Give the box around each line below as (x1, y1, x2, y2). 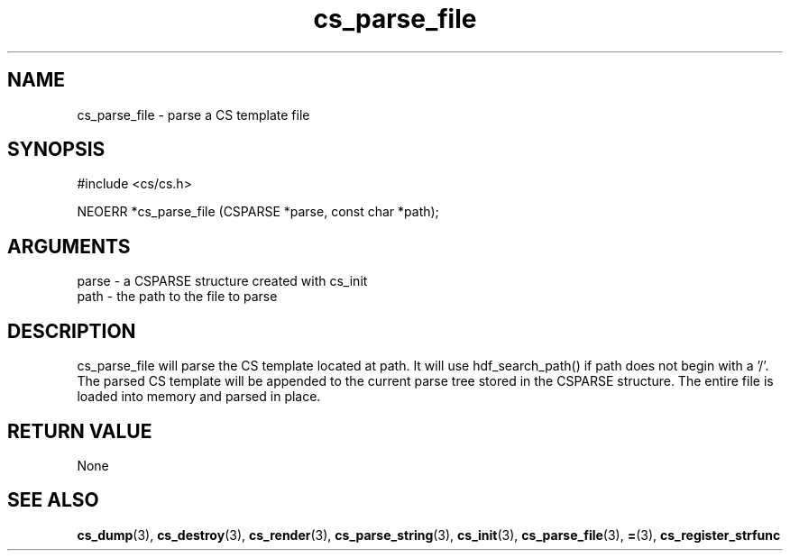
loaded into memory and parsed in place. (77, 389, 321, 405)
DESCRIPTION (7, 319, 136, 343)
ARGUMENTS (7, 234, 131, 258)
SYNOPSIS (7, 138, 106, 161)
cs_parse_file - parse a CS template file (77, 106, 310, 123)
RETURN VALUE (7, 419, 152, 443)
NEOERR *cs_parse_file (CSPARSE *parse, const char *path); (77, 204, 439, 220)
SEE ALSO (7, 489, 99, 512)
